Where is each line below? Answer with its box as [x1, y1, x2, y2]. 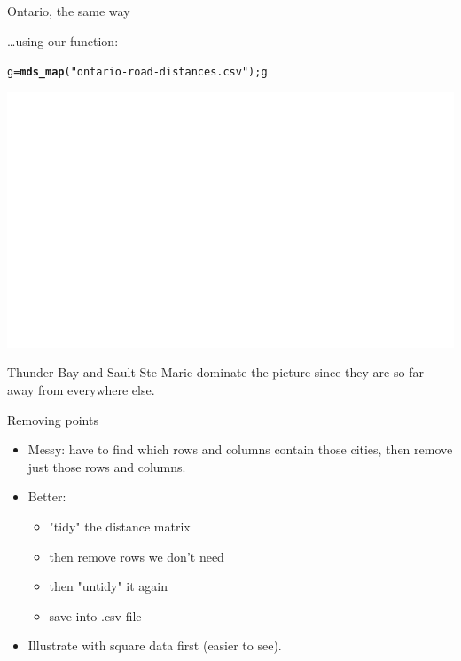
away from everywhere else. [7, 380, 155, 398]
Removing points [7, 410, 98, 429]
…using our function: [7, 31, 119, 50]
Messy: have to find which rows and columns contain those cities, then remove [27, 440, 453, 459]
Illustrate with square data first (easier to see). [27, 636, 282, 655]
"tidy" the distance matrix [49, 516, 191, 535]
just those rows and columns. [27, 457, 186, 476]
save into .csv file [49, 606, 142, 625]
